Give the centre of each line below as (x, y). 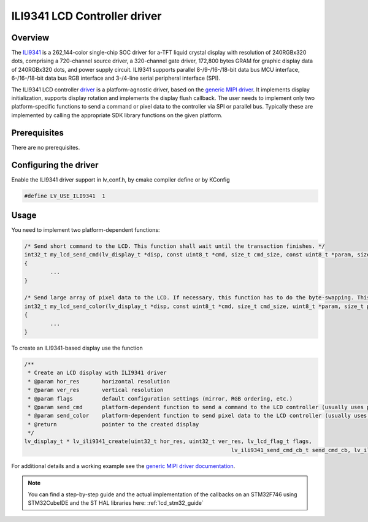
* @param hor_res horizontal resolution (99, 381)
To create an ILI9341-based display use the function (77, 348)
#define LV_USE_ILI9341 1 (65, 196)
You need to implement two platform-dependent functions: (86, 230)
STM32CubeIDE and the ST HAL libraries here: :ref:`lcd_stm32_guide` (116, 503)
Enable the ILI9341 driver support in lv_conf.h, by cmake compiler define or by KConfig (121, 179)
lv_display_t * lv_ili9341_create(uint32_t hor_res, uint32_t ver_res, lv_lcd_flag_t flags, (168, 441)
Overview (30, 38)
